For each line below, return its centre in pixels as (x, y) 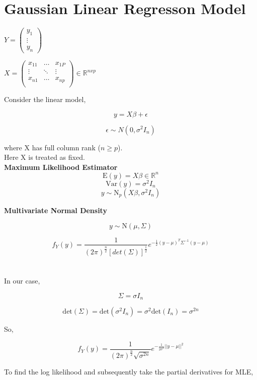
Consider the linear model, (45, 99)
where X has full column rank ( (52, 147)
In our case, (22, 280)
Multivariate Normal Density (56, 210)
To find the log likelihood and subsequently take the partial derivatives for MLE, (129, 371)
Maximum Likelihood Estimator (61, 167)
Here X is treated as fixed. (45, 157)
